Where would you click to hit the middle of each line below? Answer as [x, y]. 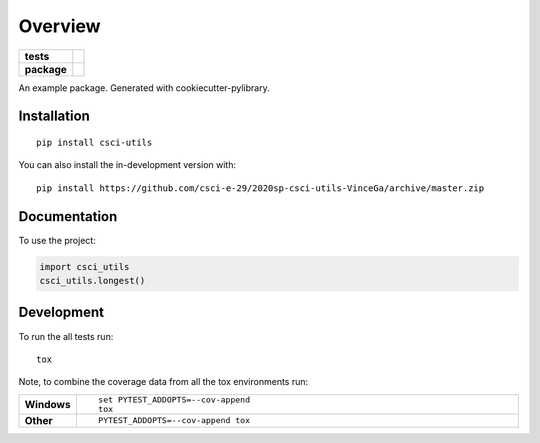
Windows [47, 404]
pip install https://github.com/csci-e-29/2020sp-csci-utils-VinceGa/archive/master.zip [260, 188]
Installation [54, 116]
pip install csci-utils [94, 142]
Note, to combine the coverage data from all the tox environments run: [163, 382]
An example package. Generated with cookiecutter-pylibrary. [144, 87]
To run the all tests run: [66, 336]
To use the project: [57, 240]
